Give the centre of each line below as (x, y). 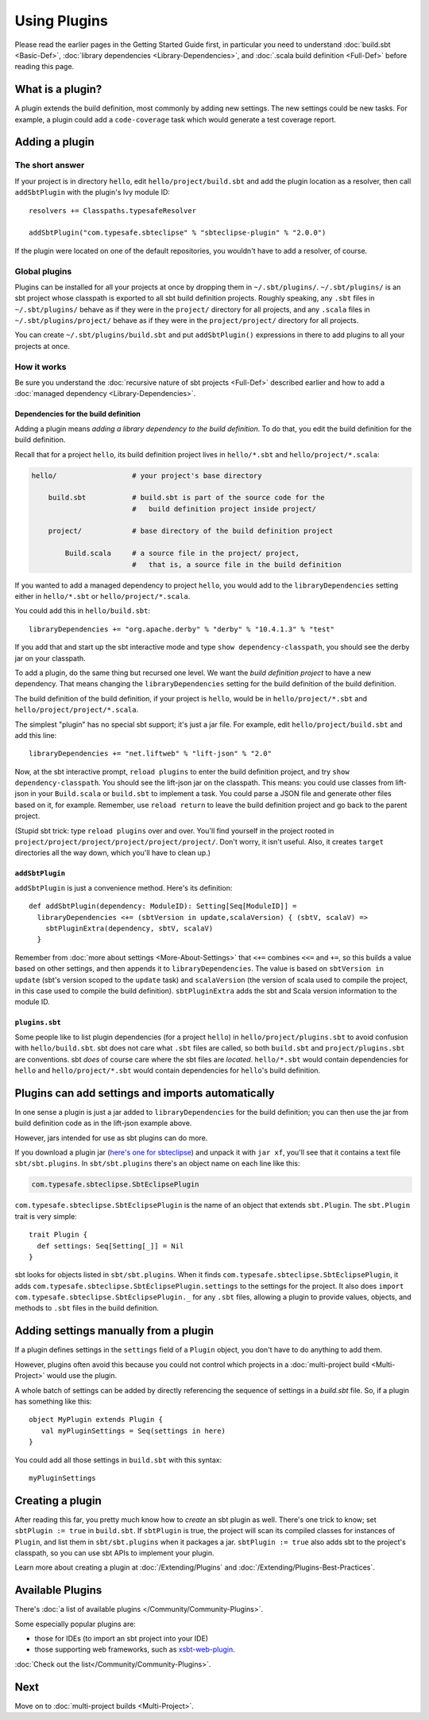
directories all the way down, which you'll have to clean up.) (112, 853)
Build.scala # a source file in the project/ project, (182, 553)
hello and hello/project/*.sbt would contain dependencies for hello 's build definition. (168, 1070)
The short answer (50, 165)
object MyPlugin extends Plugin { (96, 1420)
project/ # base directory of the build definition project (191, 531)
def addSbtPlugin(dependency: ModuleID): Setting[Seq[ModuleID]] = (163, 906)
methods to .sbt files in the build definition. (87, 1308)
